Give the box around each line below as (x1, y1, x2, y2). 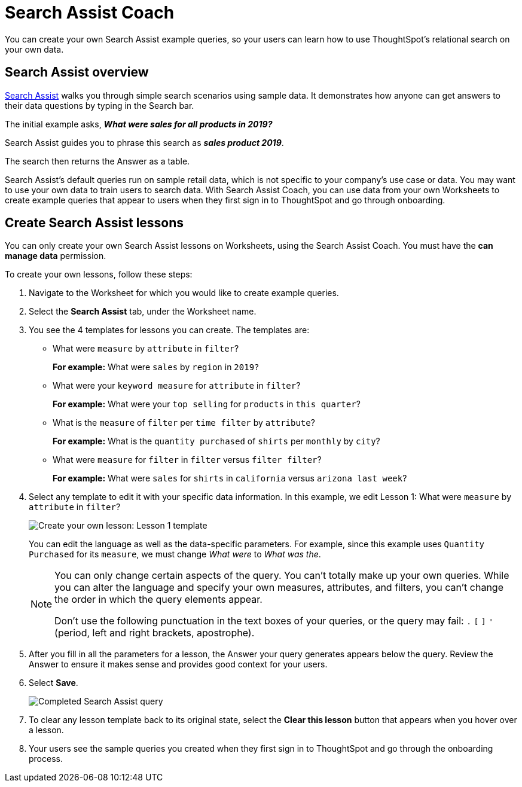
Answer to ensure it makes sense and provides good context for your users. (29, 659, 328, 670)
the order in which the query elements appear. (54, 593, 262, 606)
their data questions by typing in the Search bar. (5, 100, 194, 111)
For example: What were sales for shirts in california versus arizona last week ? (53, 473, 407, 484)
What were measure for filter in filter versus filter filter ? (53, 454, 322, 465)
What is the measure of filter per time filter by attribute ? (53, 417, 315, 428)
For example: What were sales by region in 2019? (53, 362, 260, 373)
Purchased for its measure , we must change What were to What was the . (29, 549, 321, 560)
